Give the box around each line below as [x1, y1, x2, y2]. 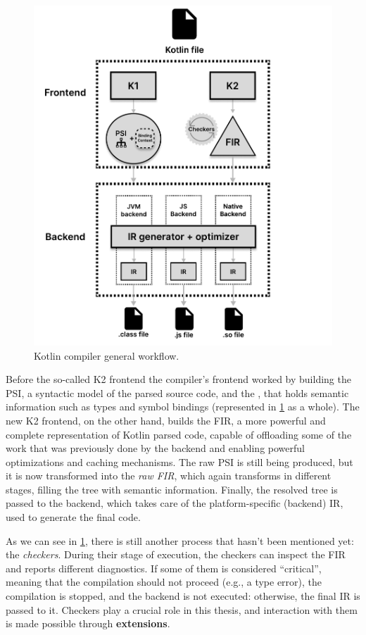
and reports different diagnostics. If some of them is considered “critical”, [6, 560, 322, 575]
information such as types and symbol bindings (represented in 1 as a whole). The [6, 399, 360, 414]
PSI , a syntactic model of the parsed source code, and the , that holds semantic [6, 385, 349, 400]
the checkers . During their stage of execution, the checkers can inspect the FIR [6, 547, 346, 562]
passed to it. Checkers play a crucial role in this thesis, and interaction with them [6, 602, 358, 617]
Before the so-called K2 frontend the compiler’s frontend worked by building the [6, 372, 351, 386]
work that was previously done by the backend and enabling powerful [6, 441, 305, 455]
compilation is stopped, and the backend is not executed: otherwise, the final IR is [6, 589, 360, 603]
